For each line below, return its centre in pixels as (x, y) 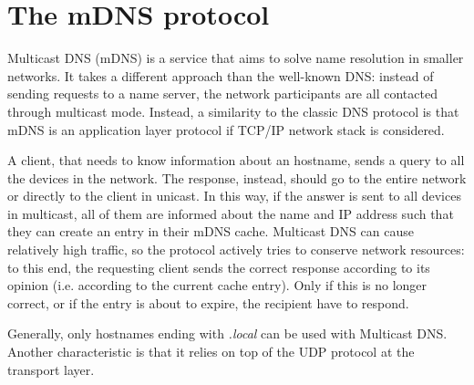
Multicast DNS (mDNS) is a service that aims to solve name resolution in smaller (236, 58)
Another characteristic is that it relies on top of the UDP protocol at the (211, 352)
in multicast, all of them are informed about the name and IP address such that (231, 213)
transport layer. (51, 369)
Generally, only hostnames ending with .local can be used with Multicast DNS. (227, 333)
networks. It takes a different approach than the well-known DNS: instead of (221, 75)
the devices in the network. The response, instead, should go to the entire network (237, 177)
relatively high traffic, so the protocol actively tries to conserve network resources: (236, 250)
